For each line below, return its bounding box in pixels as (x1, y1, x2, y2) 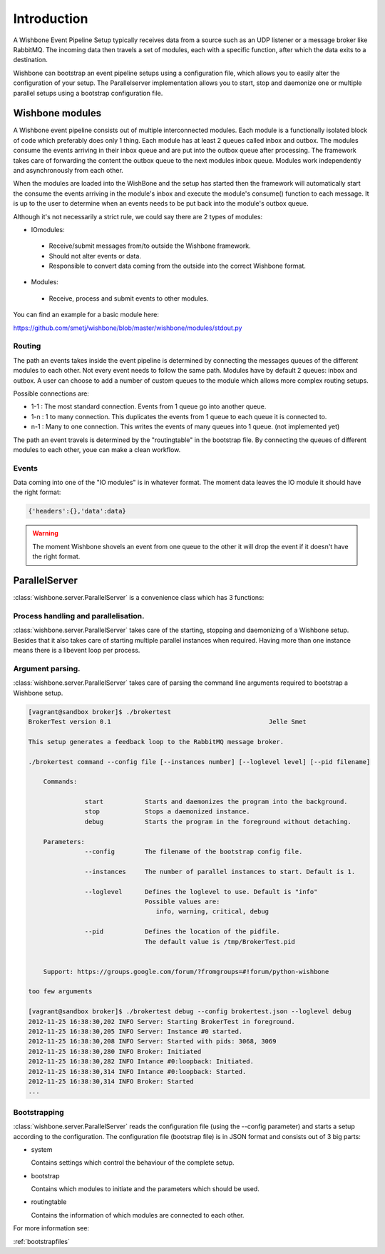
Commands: (43, 778, 78, 786)
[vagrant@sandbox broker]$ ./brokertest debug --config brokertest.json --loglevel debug (28, 1008, 352, 1015)
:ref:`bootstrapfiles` (13, 1237, 71, 1245)
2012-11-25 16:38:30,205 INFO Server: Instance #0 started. (28, 1028, 243, 1035)
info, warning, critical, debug (155, 908, 269, 916)
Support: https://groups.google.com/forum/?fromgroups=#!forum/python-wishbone (43, 968, 329, 975)
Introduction (13, 11, 88, 26)
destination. (13, 56, 48, 64)
